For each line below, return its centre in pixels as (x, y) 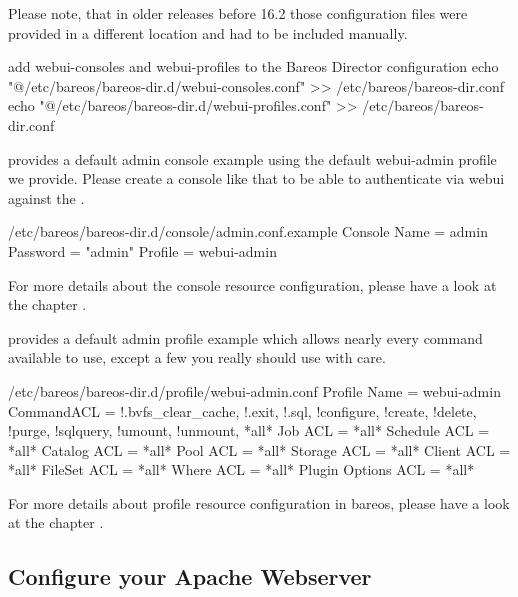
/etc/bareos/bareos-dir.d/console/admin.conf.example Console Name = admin (248, 231)
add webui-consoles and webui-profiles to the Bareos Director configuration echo (253, 66)
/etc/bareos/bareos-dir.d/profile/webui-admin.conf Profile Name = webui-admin (254, 390)
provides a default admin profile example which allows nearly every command (245, 337)
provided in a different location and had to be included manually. (208, 32)
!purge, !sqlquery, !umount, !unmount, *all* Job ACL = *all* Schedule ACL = (249, 430)
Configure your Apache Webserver (190, 576)
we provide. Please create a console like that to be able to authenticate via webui (256, 178)
